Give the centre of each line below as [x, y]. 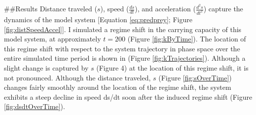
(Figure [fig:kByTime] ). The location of [187, 39]
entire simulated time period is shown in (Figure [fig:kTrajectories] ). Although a [125, 58]
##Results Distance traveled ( [51, 9]
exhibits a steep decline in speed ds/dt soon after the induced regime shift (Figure [128, 96]
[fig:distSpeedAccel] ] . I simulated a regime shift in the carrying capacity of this [123, 29]
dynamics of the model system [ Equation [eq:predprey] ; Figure [98, 19]
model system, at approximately [53, 39]
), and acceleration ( [165, 9]
